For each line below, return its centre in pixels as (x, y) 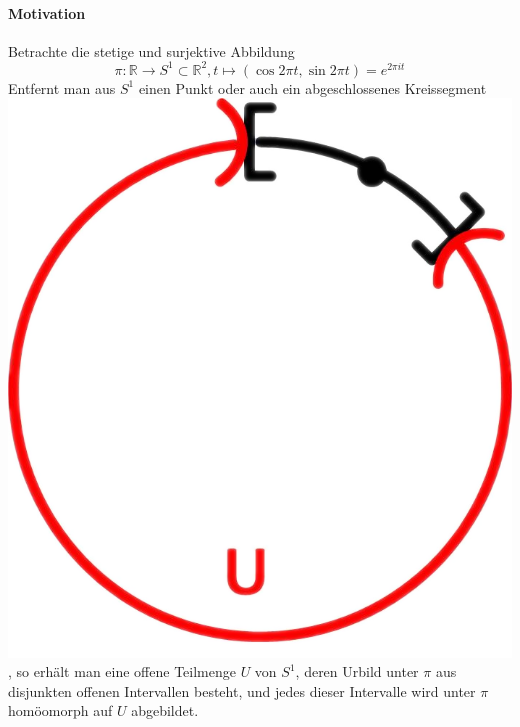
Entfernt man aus (62, 87)
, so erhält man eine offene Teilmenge (122, 671)
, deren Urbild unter (357, 671)
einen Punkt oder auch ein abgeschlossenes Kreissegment (312, 87)
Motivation (47, 12)
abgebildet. (165, 710)
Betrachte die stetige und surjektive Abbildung (151, 50)
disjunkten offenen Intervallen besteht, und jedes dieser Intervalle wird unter (242, 690)
